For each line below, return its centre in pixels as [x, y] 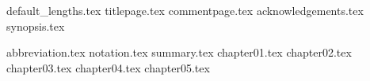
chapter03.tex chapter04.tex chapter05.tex [108, 67]
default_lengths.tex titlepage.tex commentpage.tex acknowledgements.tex [185, 10]
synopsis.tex [36, 26]
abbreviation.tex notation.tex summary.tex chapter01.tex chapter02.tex [179, 52]
